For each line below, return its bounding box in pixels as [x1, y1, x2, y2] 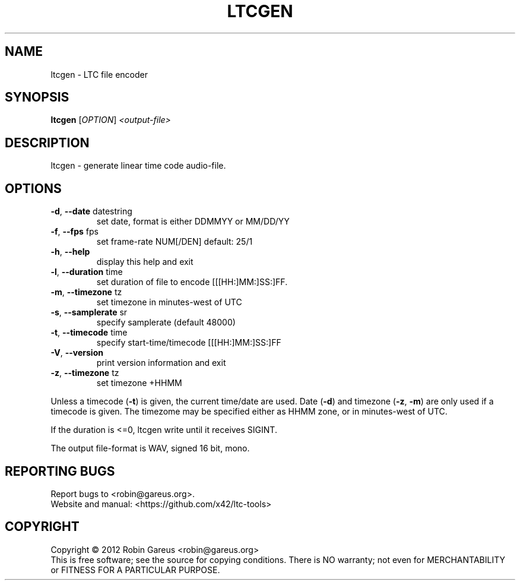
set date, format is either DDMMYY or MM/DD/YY [96, 216, 290, 227]
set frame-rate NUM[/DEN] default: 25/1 [96, 236, 253, 247]
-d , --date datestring [50, 206, 132, 217]
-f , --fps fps [50, 226, 99, 237]
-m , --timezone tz [50, 287, 122, 298]
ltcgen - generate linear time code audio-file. [50, 160, 226, 171]
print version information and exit [96, 358, 226, 368]
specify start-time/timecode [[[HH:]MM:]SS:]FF [96, 337, 281, 348]
